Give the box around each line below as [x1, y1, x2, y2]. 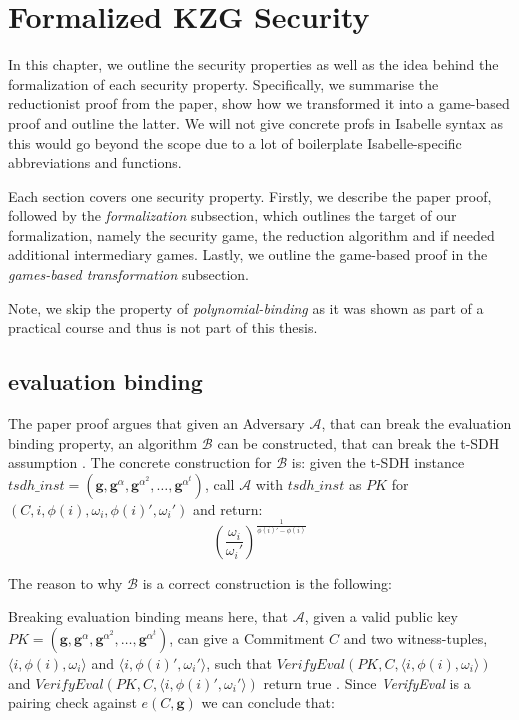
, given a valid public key [304, 606, 458, 627]
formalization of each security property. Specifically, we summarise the [8, 73, 439, 94]
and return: [193, 498, 263, 519]
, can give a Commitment [169, 627, 325, 648]
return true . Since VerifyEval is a [263, 672, 471, 693]
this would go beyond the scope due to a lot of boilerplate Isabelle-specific [8, 132, 462, 153]
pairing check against [8, 692, 137, 713]
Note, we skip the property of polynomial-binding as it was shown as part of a [8, 297, 484, 318]
